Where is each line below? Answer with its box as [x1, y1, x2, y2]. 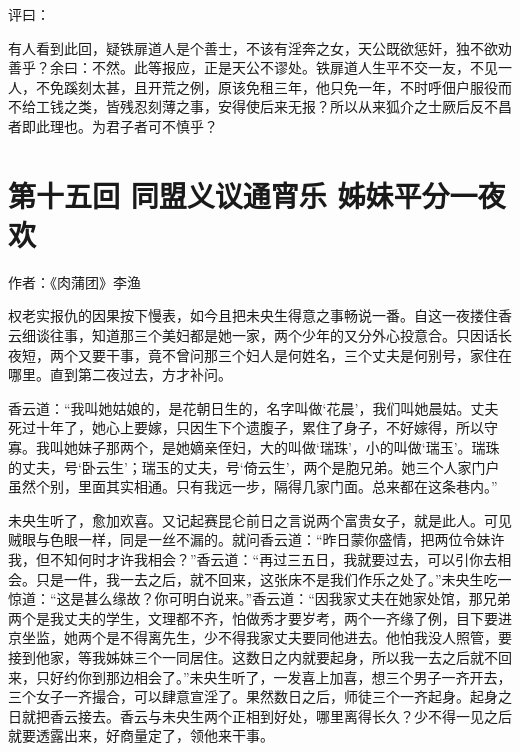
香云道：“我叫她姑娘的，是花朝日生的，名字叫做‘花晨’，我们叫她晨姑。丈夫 [8, 397, 499, 418]
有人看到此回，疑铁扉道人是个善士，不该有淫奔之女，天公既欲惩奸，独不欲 [8, 37, 498, 58]
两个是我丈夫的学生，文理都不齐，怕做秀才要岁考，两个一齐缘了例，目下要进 [8, 607, 512, 628]
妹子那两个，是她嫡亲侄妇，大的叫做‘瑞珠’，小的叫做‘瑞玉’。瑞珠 [77, 437, 500, 458]
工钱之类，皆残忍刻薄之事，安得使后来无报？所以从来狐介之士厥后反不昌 [35, 96, 512, 117]
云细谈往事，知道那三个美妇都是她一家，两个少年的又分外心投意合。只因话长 [8, 325, 512, 346]
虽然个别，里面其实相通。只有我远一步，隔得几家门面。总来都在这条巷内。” [8, 476, 498, 497]
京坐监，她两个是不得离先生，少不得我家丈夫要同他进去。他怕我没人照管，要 [8, 627, 512, 648]
